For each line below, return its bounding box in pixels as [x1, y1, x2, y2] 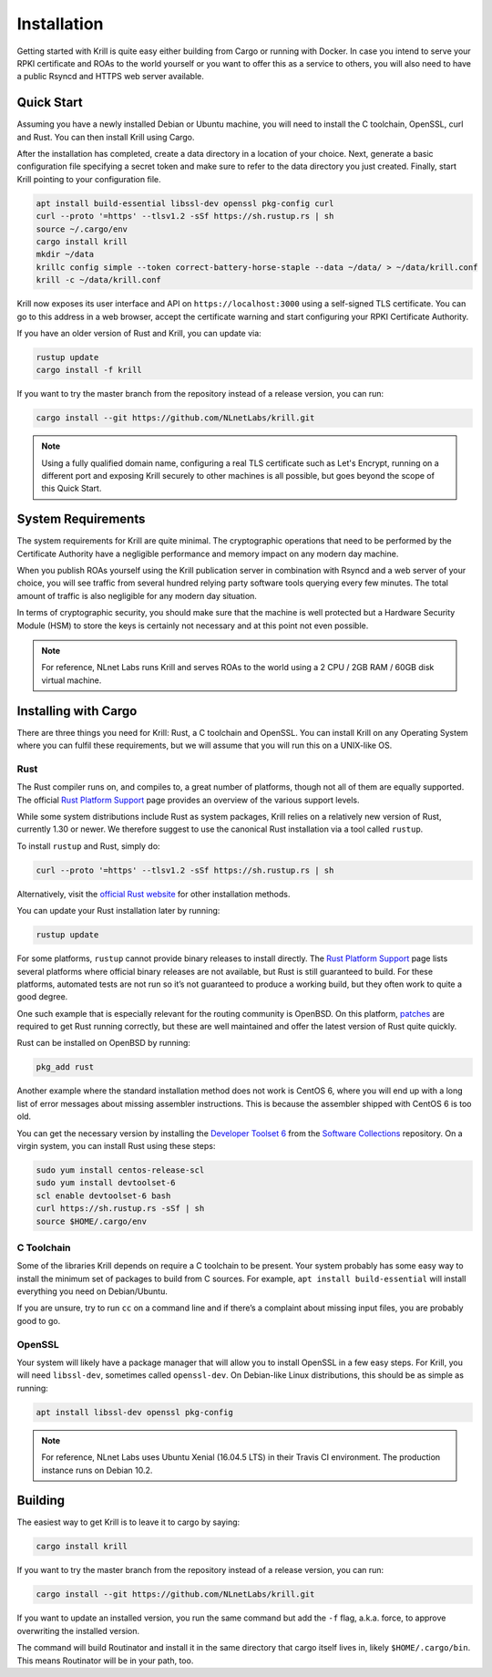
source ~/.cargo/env [36, 223, 128, 234]
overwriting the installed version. [16, 1625, 140, 1636]
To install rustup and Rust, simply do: [16, 840, 160, 852]
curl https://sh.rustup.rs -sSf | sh [36, 1204, 205, 1214]
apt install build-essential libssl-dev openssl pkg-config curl [36, 198, 334, 209]
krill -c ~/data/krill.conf [36, 274, 161, 285]
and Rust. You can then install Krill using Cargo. [16, 131, 195, 142]
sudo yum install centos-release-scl [36, 1165, 205, 1175]
